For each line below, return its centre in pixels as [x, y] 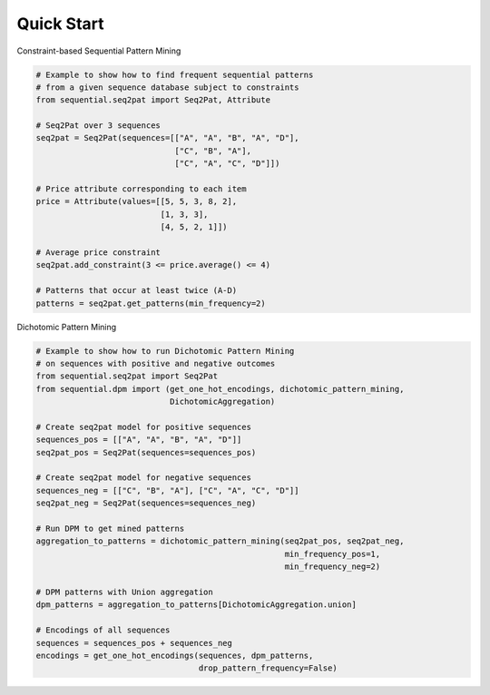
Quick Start [60, 24]
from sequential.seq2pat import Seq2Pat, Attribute [153, 100]
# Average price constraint [98, 253]
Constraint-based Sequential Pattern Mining [99, 51]
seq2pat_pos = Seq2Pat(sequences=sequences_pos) [146, 452]
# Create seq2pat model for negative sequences [143, 478]
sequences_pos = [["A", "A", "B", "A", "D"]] [139, 440]
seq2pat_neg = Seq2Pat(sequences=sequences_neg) [146, 503]
